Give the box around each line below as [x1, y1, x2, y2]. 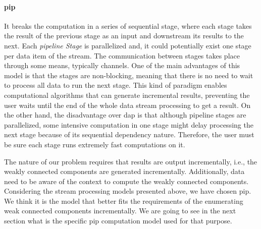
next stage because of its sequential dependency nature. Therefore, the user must [4, 129, 254, 140]
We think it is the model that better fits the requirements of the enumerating [4, 195, 243, 206]
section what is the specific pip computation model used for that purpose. [4, 215, 232, 226]
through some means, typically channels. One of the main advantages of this [4, 60, 240, 71]
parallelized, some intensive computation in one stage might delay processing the [4, 119, 253, 130]
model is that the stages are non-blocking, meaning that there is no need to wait [4, 70, 253, 80]
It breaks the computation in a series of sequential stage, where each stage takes [4, 20, 252, 31]
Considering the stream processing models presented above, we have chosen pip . [4, 186, 251, 196]
